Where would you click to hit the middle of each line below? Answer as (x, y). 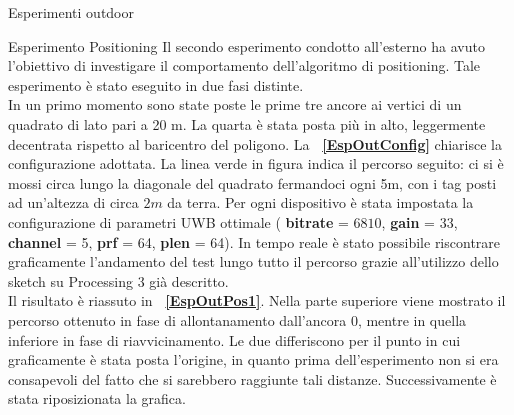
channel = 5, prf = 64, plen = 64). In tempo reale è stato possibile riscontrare (254, 241)
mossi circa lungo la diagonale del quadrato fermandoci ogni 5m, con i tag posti (252, 182)
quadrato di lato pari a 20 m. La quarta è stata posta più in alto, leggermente (247, 123)
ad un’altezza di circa (73, 202)
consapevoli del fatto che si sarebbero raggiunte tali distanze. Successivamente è (252, 378)
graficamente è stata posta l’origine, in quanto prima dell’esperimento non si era (253, 359)
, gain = (408, 221)
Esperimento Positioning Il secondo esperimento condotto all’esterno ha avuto (246, 45)
